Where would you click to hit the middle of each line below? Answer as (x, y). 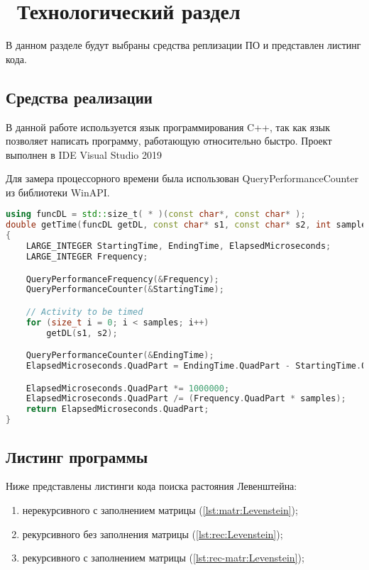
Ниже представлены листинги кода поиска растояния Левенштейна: (152, 486)
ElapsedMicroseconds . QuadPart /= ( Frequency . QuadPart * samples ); (186, 399)
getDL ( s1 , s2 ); (82, 333)
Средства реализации (79, 97)
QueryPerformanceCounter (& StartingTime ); (125, 290)
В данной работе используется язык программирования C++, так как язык (168, 127)
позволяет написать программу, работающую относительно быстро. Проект (169, 141)
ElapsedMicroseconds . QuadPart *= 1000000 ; (128, 388)
